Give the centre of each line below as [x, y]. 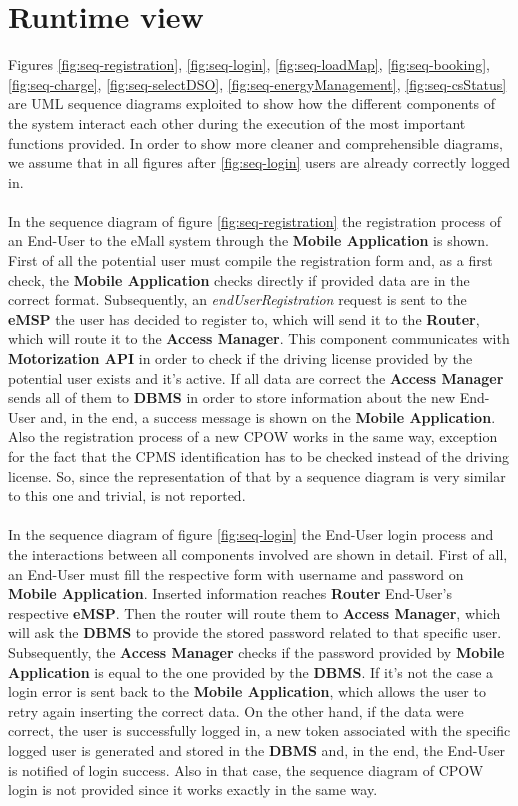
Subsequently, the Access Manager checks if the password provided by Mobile [256, 651]
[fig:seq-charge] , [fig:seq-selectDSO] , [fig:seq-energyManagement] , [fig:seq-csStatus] [257, 83]
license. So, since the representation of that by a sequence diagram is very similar [257, 475]
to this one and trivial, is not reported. [127, 495]
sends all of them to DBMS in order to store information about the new [232, 397]
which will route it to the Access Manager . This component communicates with [259, 338]
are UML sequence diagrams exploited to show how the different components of [252, 103]
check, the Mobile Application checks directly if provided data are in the [239, 279]
